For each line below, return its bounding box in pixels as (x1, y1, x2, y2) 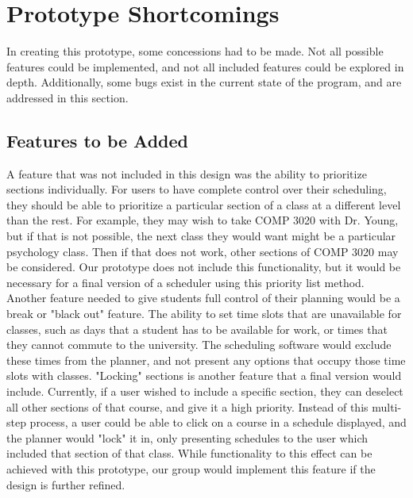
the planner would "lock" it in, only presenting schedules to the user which (6, 429, 369, 446)
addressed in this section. (6, 89, 129, 105)
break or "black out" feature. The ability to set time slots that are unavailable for (6, 305, 402, 322)
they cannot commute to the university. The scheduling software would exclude (6, 336, 392, 353)
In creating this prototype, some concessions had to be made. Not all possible (6, 43, 384, 59)
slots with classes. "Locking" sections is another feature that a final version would (6, 367, 402, 384)
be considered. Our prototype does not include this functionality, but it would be (6, 259, 401, 275)
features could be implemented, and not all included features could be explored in (6, 58, 404, 75)
